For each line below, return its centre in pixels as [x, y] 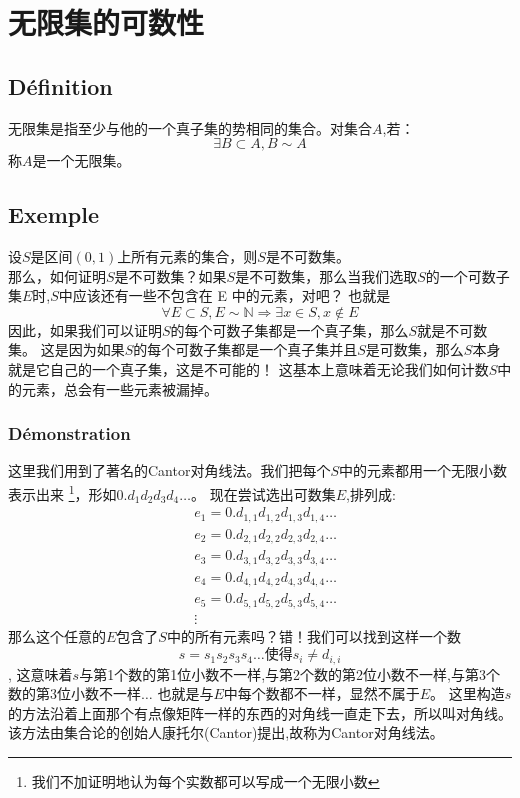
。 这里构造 [467, 693]
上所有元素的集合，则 [187, 255]
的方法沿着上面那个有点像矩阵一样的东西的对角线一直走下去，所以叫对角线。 [260, 712]
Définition [60, 85]
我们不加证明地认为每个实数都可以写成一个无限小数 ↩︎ [205, 781]
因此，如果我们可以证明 [85, 329]
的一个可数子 [467, 275]
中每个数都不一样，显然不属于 [321, 693]
